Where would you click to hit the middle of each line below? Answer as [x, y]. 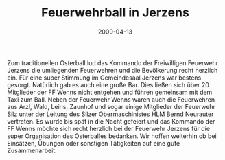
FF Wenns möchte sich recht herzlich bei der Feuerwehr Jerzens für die [109, 128]
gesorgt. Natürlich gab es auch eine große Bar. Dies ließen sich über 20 [108, 84]
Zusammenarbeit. [32, 150]
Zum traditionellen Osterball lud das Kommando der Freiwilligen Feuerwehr [113, 62]
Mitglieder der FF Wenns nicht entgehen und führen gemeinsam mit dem [110, 92]
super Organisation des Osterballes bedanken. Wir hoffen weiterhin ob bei [112, 136]
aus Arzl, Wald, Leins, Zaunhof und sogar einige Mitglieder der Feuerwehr [111, 106]
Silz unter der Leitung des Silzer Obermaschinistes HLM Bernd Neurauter [110, 114]
